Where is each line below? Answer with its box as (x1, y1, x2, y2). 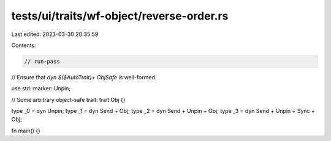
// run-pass (24, 58, 61, 65)
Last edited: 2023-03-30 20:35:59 (11, 31, 99, 38)
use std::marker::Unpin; (11, 85, 70, 92)
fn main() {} (11, 127, 41, 134)
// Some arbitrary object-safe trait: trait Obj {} (11, 96, 126, 103)
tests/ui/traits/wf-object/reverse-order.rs (11, 9, 229, 23)
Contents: (11, 42, 36, 49)
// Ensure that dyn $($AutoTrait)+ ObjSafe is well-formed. (11, 73, 157, 81)
